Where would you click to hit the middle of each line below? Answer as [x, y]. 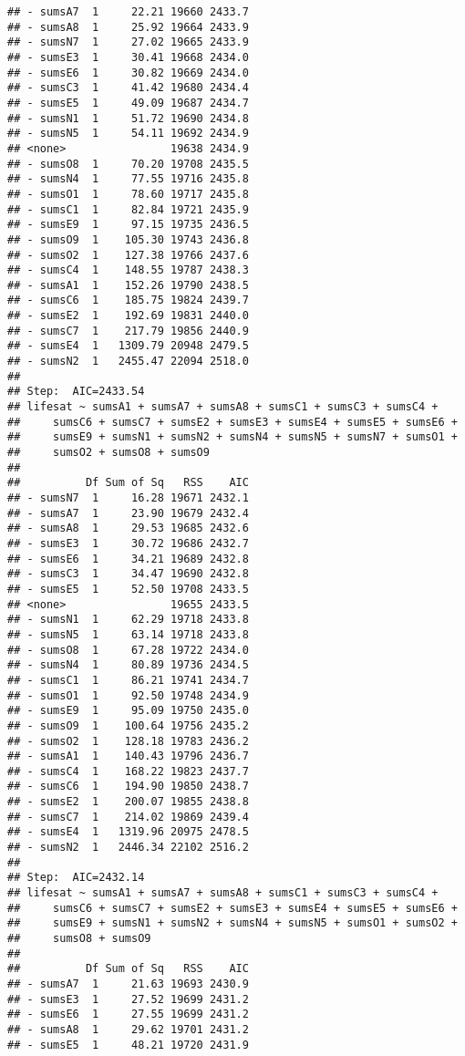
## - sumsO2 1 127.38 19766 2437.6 [128, 255]
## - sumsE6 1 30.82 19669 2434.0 [128, 72]
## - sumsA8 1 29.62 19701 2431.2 [128, 1029]
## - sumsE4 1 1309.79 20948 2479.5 [128, 346]
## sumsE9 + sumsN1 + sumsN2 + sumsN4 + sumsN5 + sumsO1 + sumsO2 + [232, 923]
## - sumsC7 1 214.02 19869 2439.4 [128, 817]
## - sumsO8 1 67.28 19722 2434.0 [128, 650]
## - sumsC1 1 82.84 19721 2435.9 [128, 209]
